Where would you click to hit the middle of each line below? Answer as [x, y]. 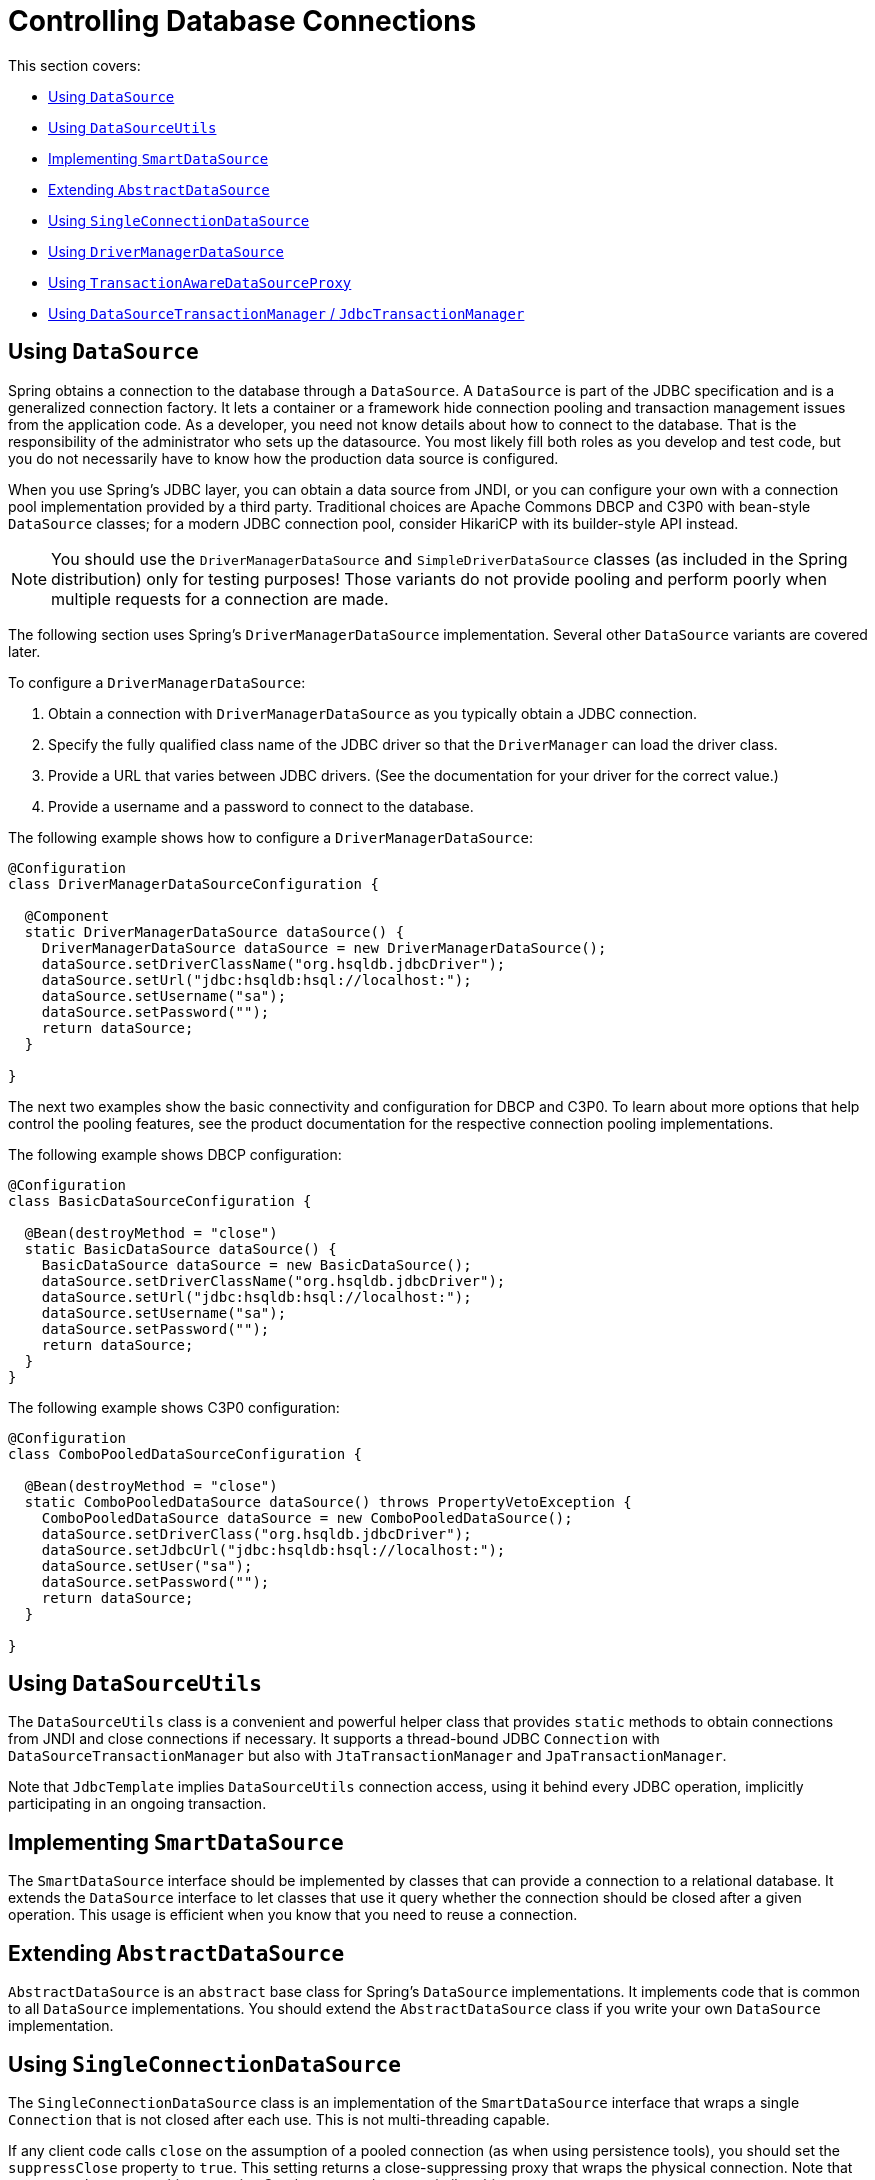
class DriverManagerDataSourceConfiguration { [193, 883]
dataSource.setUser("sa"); [147, 1565]
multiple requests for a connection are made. [220, 598]
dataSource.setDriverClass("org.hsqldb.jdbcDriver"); [256, 1533]
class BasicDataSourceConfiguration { [160, 1200]
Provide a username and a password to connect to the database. [261, 806]
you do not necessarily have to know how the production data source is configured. [283, 458]
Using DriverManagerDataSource [166, 251]
